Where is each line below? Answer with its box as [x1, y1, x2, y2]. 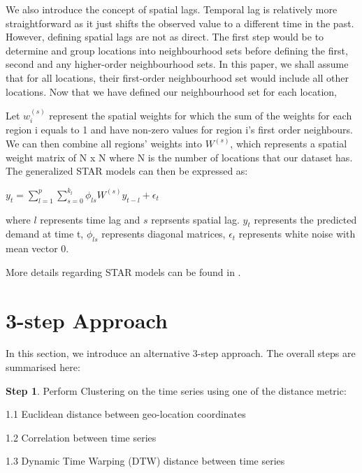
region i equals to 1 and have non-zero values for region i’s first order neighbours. [6, 122, 353, 137]
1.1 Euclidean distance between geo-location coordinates [6, 407, 246, 421]
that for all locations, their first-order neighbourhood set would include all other [6, 70, 349, 85]
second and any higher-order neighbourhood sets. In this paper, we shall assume [6, 57, 349, 71]
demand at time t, [6, 226, 84, 241]
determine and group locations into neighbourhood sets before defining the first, [6, 43, 348, 57]
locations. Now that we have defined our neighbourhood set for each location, [6, 84, 337, 99]
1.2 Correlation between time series [6, 430, 157, 444]
